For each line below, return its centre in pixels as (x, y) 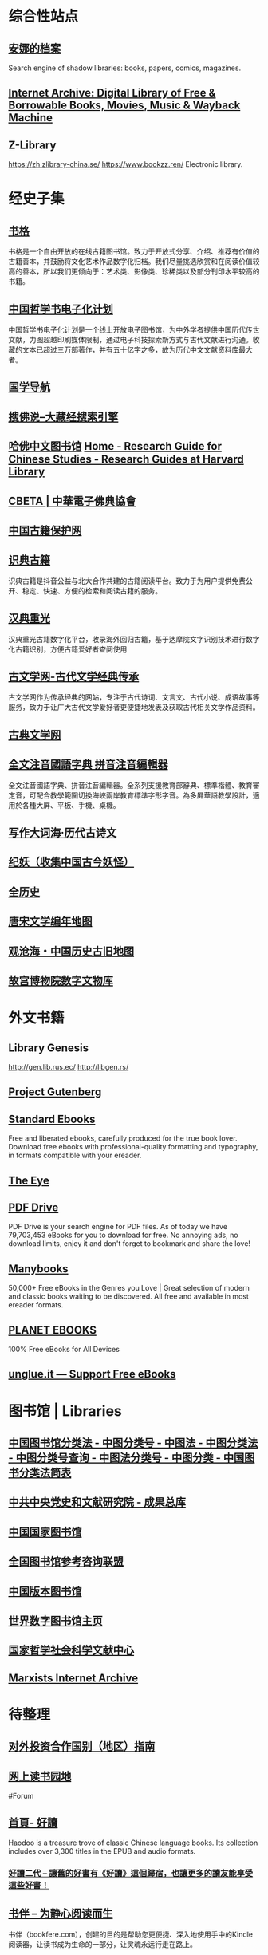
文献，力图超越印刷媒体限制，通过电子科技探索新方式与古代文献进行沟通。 (130, 340)
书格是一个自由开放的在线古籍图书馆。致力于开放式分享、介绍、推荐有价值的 (134, 251)
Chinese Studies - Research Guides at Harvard (126, 459)
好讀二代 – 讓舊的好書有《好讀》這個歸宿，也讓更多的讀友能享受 (131, 1873)
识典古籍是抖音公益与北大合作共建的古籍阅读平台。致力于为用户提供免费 (127, 581)
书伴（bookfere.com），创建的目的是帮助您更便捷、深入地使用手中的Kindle (131, 1934)
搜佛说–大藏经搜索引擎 (63, 417)
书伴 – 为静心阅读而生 (61, 1914)
